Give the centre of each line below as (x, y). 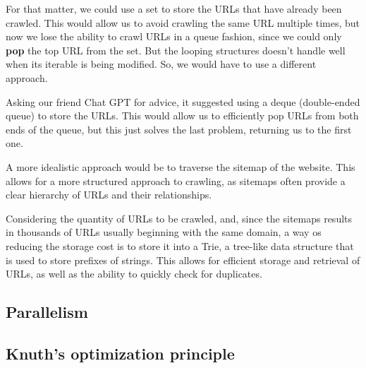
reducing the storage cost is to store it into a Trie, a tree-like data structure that (180, 245)
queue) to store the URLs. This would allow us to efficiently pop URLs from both (182, 115)
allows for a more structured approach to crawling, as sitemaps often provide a (176, 180)
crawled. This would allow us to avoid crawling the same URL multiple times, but (183, 22)
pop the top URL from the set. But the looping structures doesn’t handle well (176, 50)
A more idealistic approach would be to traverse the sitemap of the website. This (181, 166)
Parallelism (47, 312)
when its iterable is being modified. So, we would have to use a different (161, 64)
